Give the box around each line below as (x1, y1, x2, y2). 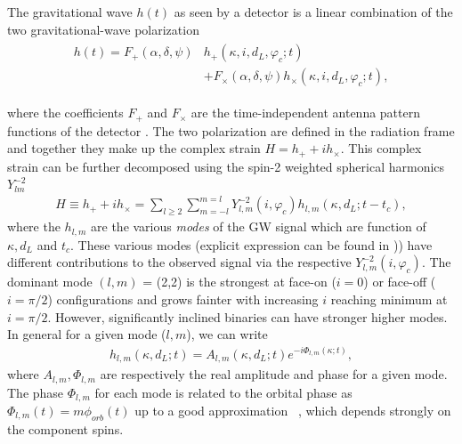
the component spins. (7, 419, 124, 438)
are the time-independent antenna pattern (190, 103, 420, 122)
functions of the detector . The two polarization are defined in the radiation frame (7, 121, 455, 140)
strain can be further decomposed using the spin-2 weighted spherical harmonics (7, 157, 445, 175)
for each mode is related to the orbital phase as (94, 383, 353, 401)
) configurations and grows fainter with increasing (47, 289, 319, 308)
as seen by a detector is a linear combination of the (174, 3, 453, 20)
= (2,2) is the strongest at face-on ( (142, 272, 336, 291)
